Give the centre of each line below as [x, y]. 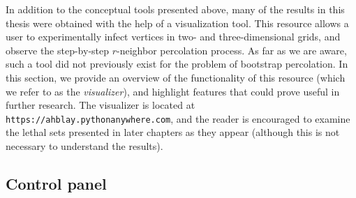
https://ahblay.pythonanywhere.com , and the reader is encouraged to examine [178, 118]
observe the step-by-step [58, 50]
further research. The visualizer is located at [101, 105]
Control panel [56, 183]
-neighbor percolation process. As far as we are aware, [232, 50]
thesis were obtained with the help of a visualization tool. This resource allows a [177, 23]
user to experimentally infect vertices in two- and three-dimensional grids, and [173, 37]
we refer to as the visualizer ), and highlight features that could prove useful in [173, 91]
